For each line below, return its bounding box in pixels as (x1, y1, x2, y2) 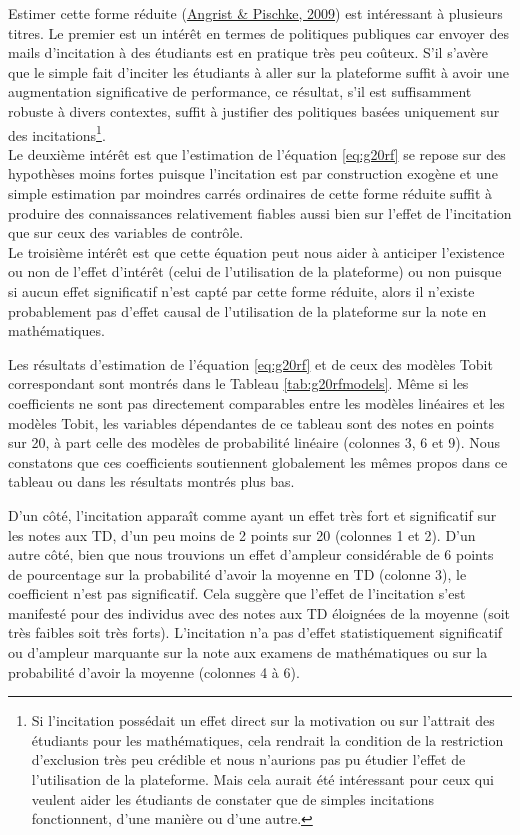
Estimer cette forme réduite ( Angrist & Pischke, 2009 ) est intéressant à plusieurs (8, 3, 503, 23)
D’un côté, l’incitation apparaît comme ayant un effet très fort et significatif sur (8, 504, 497, 525)
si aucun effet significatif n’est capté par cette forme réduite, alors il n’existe (8, 280, 475, 301)
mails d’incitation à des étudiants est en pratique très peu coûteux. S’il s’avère (8, 42, 489, 63)
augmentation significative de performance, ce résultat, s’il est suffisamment (8, 81, 472, 102)
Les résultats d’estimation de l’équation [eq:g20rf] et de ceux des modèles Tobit (8, 353, 493, 374)
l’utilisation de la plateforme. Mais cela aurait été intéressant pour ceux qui (31, 769, 494, 790)
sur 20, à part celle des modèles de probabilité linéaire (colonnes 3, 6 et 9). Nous (8, 432, 501, 453)
